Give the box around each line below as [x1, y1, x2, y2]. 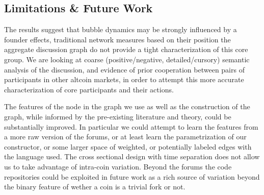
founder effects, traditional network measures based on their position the [4, 34, 231, 44]
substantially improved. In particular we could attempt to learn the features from [4, 121, 258, 132]
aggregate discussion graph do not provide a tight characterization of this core [4, 44, 248, 55]
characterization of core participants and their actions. [4, 84, 174, 94]
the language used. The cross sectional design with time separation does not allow [4, 151, 260, 162]
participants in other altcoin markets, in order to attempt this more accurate [4, 74, 244, 85]
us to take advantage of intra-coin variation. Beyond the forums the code [4, 161, 232, 172]
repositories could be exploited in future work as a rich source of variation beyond [4, 171, 260, 182]
